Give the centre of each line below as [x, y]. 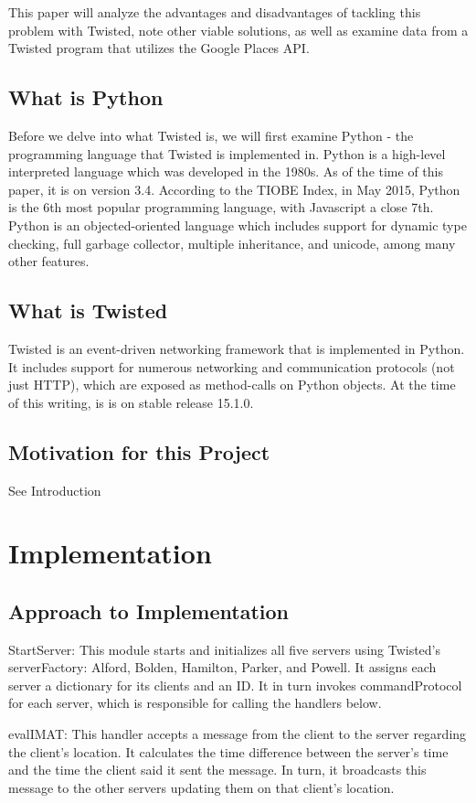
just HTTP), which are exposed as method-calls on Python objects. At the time [232, 385]
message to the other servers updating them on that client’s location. [201, 787]
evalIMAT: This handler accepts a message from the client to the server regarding [238, 734]
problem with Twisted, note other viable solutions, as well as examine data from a [238, 30]
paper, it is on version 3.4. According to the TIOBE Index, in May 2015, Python [234, 189]
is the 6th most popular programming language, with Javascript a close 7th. [221, 207]
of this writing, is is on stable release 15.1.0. [131, 402]
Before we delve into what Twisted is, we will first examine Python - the [211, 135]
